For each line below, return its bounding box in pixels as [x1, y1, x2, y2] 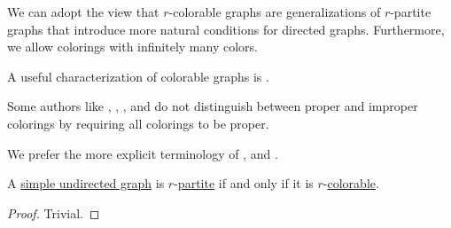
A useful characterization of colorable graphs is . [7, 67, 269, 85]
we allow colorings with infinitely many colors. [7, 37, 258, 56]
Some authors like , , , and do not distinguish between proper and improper [7, 97, 418, 115]
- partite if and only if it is [174, 174, 314, 193]
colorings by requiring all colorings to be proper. [7, 114, 269, 132]
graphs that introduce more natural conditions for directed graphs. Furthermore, [7, 20, 445, 38]
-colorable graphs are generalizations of [168, 3, 381, 20]
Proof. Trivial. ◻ [7, 203, 100, 222]
